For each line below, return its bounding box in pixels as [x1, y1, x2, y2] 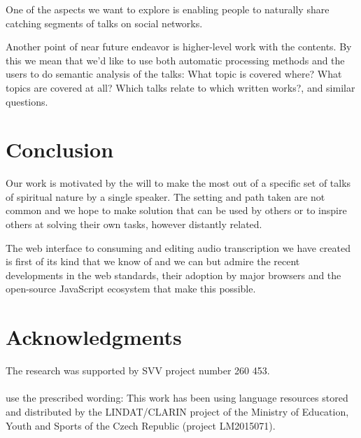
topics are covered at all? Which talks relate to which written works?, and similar [6, 80, 355, 94]
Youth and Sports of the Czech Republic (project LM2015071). [6, 418, 276, 432]
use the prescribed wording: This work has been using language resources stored [6, 390, 348, 405]
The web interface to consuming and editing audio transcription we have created [6, 240, 351, 255]
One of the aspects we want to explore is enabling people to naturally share [6, 2, 330, 16]
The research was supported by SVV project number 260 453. [6, 363, 270, 378]
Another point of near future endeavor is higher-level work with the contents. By [6, 39, 352, 54]
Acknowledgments [6, 323, 182, 351]
